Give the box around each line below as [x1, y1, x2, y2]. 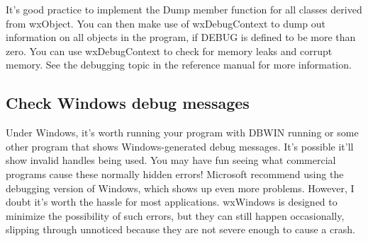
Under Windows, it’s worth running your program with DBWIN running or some [6, 125, 359, 140]
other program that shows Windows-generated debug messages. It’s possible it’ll [6, 139, 354, 153]
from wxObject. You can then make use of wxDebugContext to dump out [6, 16, 326, 30]
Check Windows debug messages [6, 92, 250, 114]
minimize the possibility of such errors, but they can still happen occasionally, [6, 208, 345, 223]
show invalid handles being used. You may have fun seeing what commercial [6, 153, 336, 167]
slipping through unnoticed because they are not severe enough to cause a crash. [6, 222, 355, 237]
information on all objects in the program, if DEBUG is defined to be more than [6, 30, 356, 45]
